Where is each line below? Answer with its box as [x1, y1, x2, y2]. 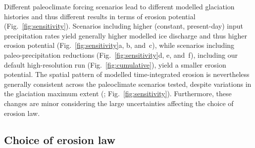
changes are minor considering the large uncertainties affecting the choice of [4, 98, 234, 108]
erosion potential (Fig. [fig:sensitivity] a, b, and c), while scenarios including [4, 40, 235, 50]
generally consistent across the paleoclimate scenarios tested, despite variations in [4, 78, 252, 89]
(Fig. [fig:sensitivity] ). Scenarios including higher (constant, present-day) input [4, 21, 244, 31]
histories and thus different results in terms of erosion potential [4, 11, 196, 21]
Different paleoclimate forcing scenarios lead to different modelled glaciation [4, 1, 235, 11]
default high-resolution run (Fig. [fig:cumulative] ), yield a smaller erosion [4, 59, 226, 70]
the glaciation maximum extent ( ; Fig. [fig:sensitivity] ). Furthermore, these [4, 88, 232, 99]
